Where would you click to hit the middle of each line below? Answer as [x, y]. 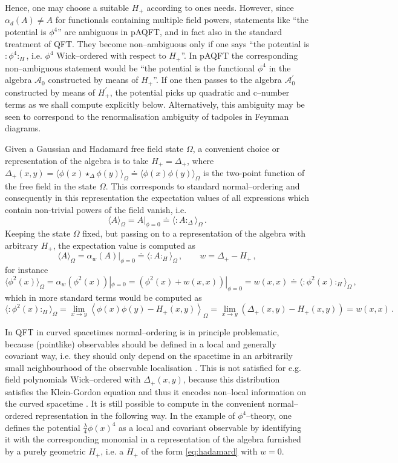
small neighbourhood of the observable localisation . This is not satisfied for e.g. [153, 367]
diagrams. [23, 128]
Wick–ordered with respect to [111, 55]
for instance [27, 270]
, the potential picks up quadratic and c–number [200, 92]
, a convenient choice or [236, 148]
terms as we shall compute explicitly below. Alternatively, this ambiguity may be [155, 104]
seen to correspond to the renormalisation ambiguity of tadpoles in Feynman [147, 116]
